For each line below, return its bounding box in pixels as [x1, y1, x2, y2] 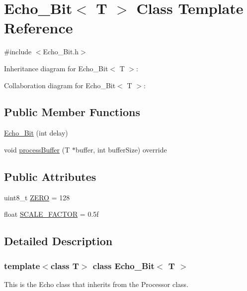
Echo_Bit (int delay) [4, 128, 68, 138]
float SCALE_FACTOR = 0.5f [4, 209, 99, 219]
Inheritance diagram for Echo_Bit [4, 63, 108, 73]
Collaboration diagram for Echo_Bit [4, 80, 116, 90]
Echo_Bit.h [43, 46, 79, 57]
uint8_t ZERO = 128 [4, 192, 70, 202]
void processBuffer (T [4, 144, 70, 154]
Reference [4, 17, 73, 38]
